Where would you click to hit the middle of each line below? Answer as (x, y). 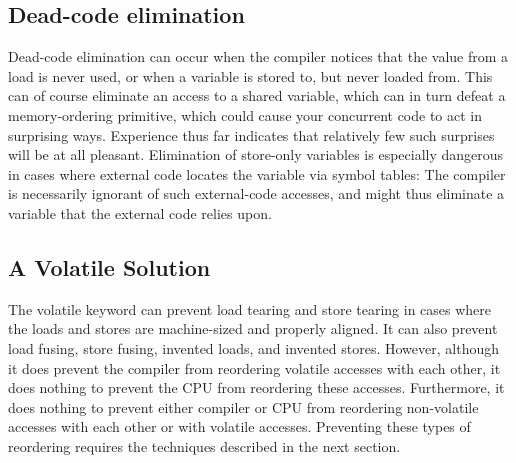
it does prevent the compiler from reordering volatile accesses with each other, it (254, 367)
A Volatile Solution (109, 266)
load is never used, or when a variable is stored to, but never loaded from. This (250, 75)
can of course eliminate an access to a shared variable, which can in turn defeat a (257, 95)
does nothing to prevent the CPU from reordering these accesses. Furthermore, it (256, 387)
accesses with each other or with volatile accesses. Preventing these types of (239, 426)
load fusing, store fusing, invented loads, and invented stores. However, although (253, 347)
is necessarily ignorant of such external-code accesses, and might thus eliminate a (256, 193)
